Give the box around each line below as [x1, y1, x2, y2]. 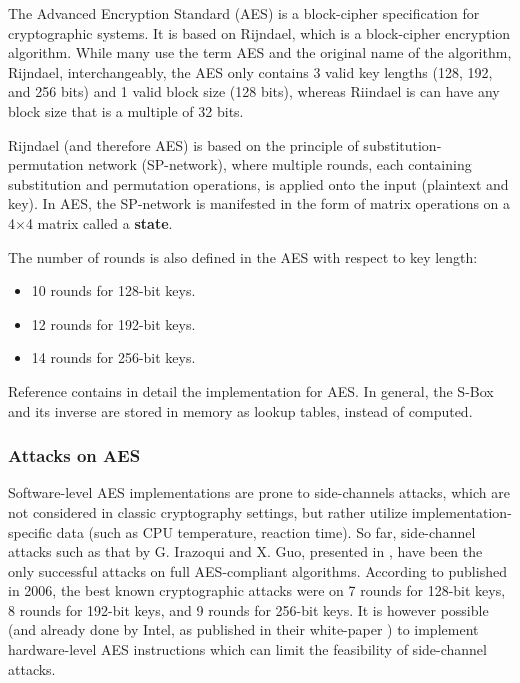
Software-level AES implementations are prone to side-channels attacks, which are [8, 482, 510, 503]
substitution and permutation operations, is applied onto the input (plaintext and [8, 173, 509, 194]
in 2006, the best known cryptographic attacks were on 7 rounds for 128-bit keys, [8, 580, 506, 601]
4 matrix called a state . [25, 212, 173, 233]
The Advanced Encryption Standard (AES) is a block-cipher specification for [8, 3, 480, 23]
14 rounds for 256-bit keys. [31, 347, 196, 368]
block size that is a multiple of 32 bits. [8, 100, 244, 121]
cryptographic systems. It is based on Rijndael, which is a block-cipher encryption [8, 22, 511, 43]
